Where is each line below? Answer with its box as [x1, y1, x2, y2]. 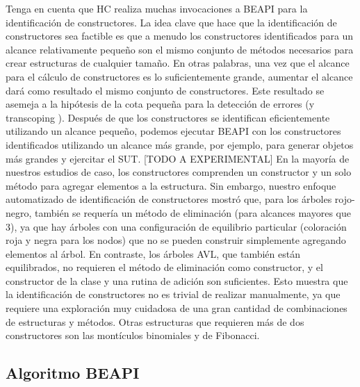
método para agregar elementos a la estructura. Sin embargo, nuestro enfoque [6, 178, 336, 192]
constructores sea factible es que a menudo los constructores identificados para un [6, 28, 354, 43]
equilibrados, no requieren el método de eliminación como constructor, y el [6, 260, 323, 274]
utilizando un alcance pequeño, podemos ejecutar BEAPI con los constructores [6, 124, 341, 138]
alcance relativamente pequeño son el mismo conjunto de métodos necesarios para [6, 42, 354, 56]
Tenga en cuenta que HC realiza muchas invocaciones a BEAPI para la [6, 1, 308, 15]
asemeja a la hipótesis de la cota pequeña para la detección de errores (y [6, 97, 315, 111]
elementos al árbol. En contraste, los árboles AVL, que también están [6, 246, 300, 261]
